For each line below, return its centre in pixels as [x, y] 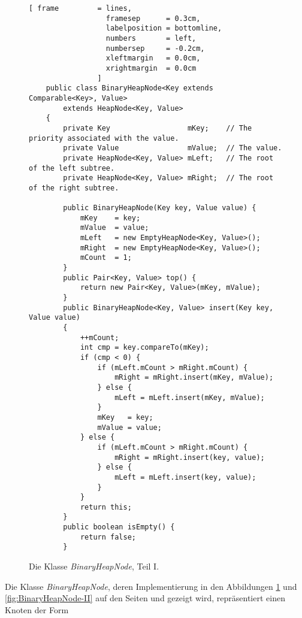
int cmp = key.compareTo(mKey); [144, 348]
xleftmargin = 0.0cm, [153, 58]
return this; [106, 507]
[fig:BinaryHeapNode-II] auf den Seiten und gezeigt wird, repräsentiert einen [145, 598]
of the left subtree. [72, 168]
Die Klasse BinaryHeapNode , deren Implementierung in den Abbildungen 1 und [151, 586]
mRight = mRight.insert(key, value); [190, 457]
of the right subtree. [74, 188]
